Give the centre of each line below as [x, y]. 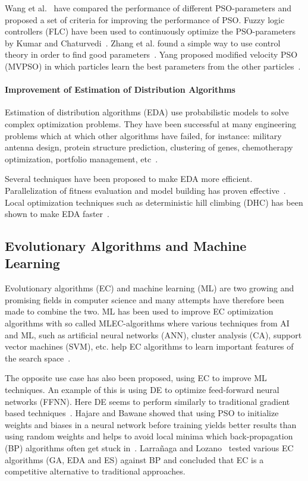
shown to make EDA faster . [57, 214]
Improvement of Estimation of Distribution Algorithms [120, 89]
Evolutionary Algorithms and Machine [126, 246]
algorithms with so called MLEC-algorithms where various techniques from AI [147, 323]
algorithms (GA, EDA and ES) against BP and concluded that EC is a [134, 459]
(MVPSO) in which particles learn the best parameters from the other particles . [153, 66]
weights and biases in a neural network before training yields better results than [151, 424]
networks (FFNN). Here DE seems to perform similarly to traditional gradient [147, 401]
